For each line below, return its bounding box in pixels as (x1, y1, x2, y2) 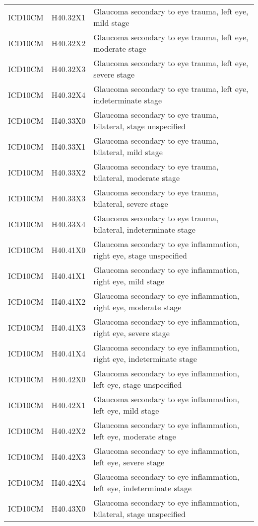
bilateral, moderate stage (93, 172, 180, 183)
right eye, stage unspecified (93, 250, 187, 261)
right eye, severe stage (93, 327, 170, 339)
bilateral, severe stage (93, 198, 168, 209)
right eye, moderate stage (93, 301, 182, 313)
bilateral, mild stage (93, 146, 163, 158)
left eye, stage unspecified (93, 379, 182, 390)
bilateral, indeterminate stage (93, 224, 195, 235)
